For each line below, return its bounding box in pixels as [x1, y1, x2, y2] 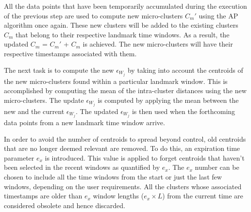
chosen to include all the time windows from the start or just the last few [4, 172, 222, 181]
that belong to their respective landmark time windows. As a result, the [16, 29, 230, 39]
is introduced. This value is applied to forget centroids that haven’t [45, 152, 245, 163]
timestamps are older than [4, 191, 83, 201]
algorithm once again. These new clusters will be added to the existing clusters [4, 20, 238, 30]
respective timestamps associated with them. [4, 48, 137, 58]
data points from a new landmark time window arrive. [4, 117, 165, 128]
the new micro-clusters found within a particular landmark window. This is [4, 76, 228, 86]
